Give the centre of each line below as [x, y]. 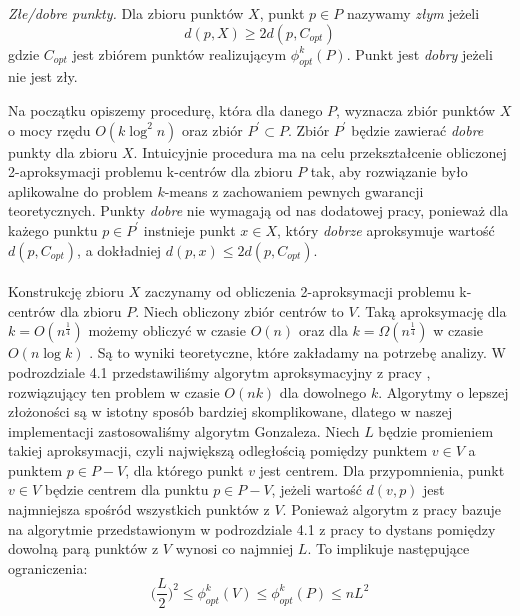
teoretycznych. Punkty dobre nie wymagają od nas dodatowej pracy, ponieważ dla [258, 210]
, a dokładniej [119, 249]
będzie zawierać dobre [417, 129]
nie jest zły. [43, 76]
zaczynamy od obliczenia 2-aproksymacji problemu [299, 291]
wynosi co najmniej [234, 548]
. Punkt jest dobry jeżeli [419, 53]
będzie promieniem [436, 430]
